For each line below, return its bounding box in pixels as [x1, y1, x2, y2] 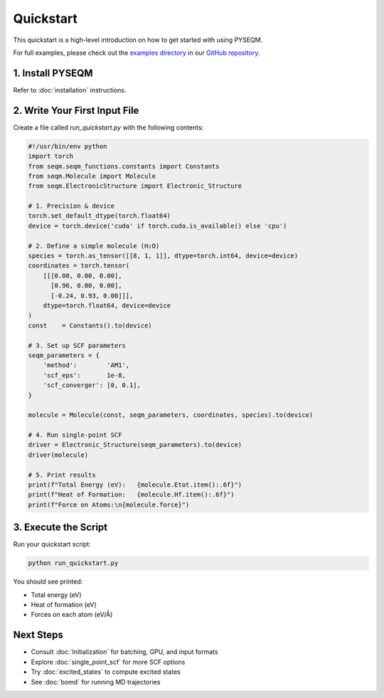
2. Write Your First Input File [13, 104, 139, 117]
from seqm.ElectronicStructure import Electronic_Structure [28, 182, 242, 190]
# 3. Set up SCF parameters [28, 342, 126, 349]
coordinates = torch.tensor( [28, 262, 130, 270]
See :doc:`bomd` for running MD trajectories [31, 677, 161, 686]
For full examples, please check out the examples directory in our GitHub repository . [13, 48, 260, 57]
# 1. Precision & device [28, 202, 115, 210]
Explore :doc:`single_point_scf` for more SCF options [31, 657, 186, 666]
